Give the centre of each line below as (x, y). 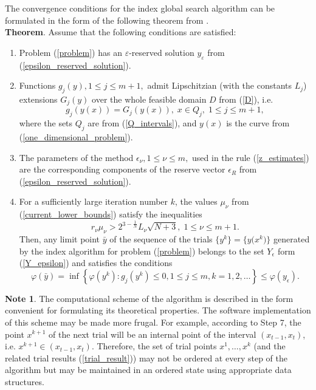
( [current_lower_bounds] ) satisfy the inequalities (111, 214)
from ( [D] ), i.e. (246, 99)
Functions (37, 85)
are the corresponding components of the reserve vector (122, 169)
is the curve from (258, 123)
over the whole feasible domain (149, 99)
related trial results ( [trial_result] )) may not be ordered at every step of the (146, 357)
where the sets (46, 123)
